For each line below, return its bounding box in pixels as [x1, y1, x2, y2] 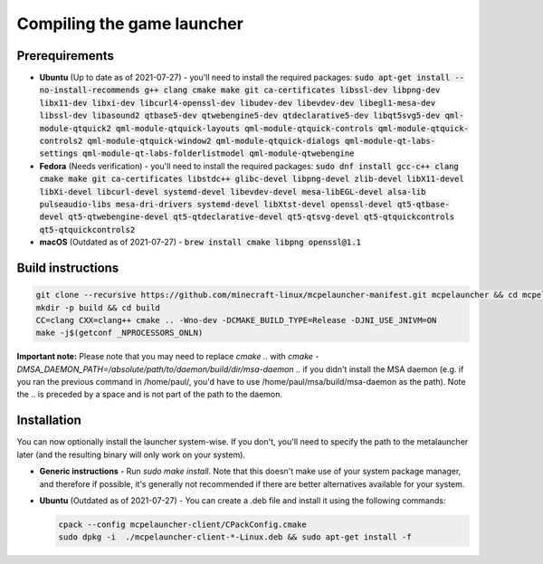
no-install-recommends [39, 85, 140, 95]
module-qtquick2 [39, 123, 112, 133]
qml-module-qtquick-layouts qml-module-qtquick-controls [115, 123, 375, 133]
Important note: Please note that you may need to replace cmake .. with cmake [16, 351, 314, 362]
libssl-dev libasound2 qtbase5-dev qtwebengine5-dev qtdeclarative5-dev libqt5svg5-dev [39, 110, 441, 121]
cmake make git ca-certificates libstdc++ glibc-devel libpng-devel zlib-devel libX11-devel [39, 174, 465, 185]
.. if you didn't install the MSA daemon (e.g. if [295, 363, 464, 375]
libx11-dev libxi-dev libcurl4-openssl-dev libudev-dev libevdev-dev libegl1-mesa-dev [39, 98, 436, 108]
